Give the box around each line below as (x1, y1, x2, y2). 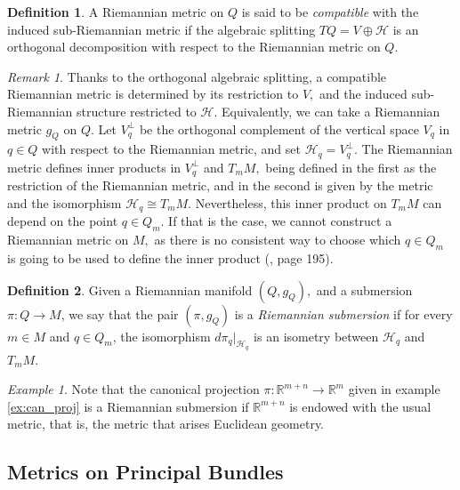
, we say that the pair (61, 304, 179, 323)
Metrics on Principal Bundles (7, 458, 284, 486)
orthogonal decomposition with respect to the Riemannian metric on (7, 37, 381, 56)
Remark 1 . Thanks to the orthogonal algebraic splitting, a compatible (7, 67, 387, 85)
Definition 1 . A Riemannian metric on (7, 3, 224, 20)
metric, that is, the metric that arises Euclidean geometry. (7, 414, 325, 433)
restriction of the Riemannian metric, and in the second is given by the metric (7, 176, 433, 195)
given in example (348, 380, 440, 398)
